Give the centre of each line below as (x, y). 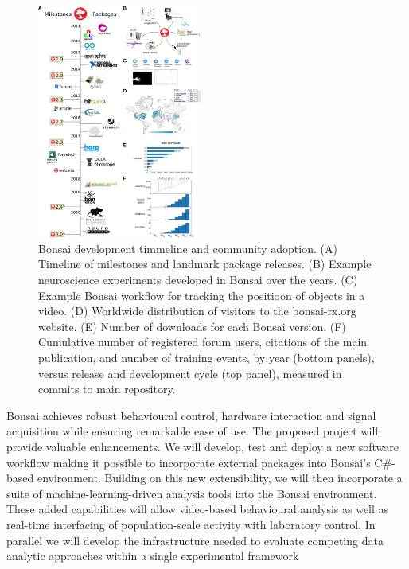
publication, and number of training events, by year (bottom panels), (206, 357)
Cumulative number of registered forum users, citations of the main (203, 342)
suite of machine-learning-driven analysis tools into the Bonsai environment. (192, 493)
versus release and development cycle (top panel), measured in (190, 373)
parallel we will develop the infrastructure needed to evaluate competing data (195, 540)
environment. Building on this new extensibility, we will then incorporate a (220, 478)
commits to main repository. (107, 389)
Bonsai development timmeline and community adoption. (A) (188, 248)
